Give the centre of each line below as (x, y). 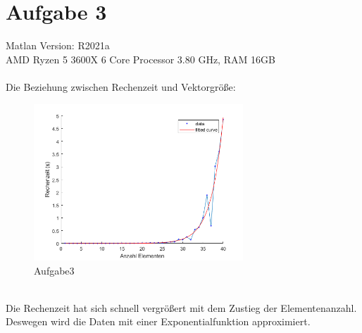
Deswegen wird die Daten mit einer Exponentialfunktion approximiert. (158, 321)
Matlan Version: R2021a (58, 45)
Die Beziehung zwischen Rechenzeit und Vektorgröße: (121, 86)
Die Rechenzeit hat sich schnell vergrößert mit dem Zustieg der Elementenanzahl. (181, 307)
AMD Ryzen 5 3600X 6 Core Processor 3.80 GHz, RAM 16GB (141, 59)
